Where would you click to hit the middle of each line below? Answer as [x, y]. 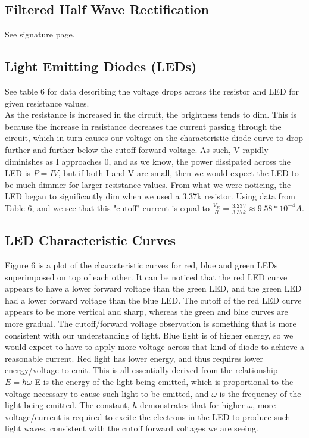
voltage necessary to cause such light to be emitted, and [107, 393]
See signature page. [40, 34]
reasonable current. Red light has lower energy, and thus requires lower [134, 358]
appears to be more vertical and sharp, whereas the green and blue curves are [146, 312]
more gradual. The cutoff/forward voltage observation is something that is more [151, 323]
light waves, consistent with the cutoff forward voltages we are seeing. [132, 428]
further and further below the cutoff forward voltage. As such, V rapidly [137, 149]
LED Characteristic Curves [90, 240]
